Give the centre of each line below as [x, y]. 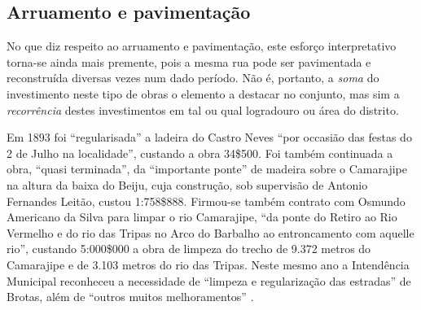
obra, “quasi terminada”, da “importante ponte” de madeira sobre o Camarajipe [207, 169]
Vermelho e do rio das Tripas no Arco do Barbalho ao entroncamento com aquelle [210, 232]
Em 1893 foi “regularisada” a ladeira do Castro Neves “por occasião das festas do [209, 137]
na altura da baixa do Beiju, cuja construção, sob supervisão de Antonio [187, 184]
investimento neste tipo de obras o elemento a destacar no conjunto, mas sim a [203, 93]
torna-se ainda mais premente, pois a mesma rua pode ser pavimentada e [189, 61]
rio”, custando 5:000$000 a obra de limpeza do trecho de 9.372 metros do [189, 249]
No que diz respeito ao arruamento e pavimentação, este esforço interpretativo [202, 46]
